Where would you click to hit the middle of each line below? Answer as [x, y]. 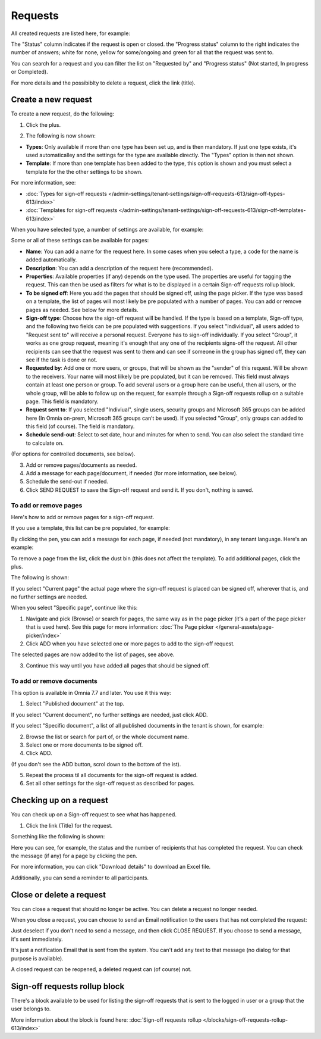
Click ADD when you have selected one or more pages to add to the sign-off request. [130, 644]
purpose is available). [37, 958]
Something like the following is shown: [58, 837]
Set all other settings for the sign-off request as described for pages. [110, 784]
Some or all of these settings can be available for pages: [80, 241]
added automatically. [51, 260]
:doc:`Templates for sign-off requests [72, 210]
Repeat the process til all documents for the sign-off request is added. [112, 775]
